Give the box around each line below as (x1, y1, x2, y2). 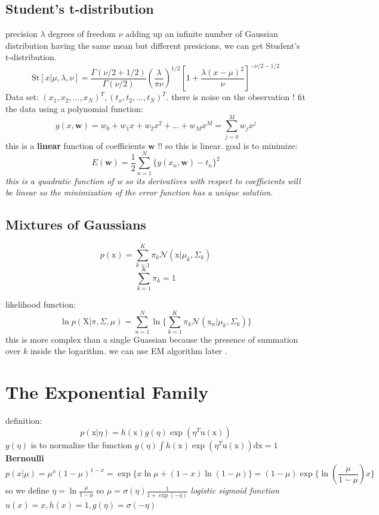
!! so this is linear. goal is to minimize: (158, 139, 298, 151)
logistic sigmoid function (190, 484, 279, 497)
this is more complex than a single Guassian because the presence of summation (5, 333, 298, 345)
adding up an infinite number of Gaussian (125, 27, 278, 40)
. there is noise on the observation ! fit (166, 91, 306, 103)
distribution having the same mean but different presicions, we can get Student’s (5, 39, 300, 51)
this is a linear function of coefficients (5, 139, 146, 151)
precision (5, 27, 38, 40)
